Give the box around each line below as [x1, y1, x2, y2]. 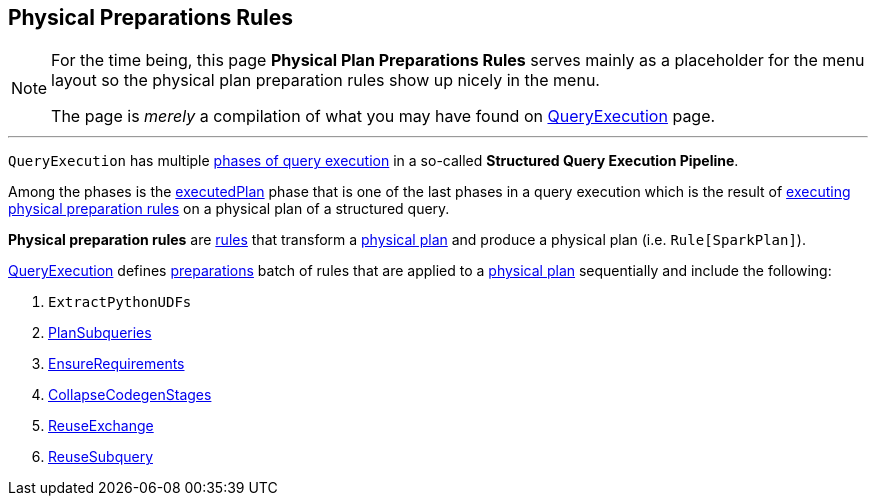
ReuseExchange [48, 417, 154, 435]
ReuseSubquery [48, 448, 153, 466]
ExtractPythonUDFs [48, 294, 192, 311]
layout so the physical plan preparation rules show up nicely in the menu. [51, 70, 600, 91]
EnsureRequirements [48, 355, 185, 373]
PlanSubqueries [48, 324, 152, 342]
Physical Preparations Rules [8, 5, 293, 30]
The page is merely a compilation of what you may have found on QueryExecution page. [51, 106, 716, 127]
